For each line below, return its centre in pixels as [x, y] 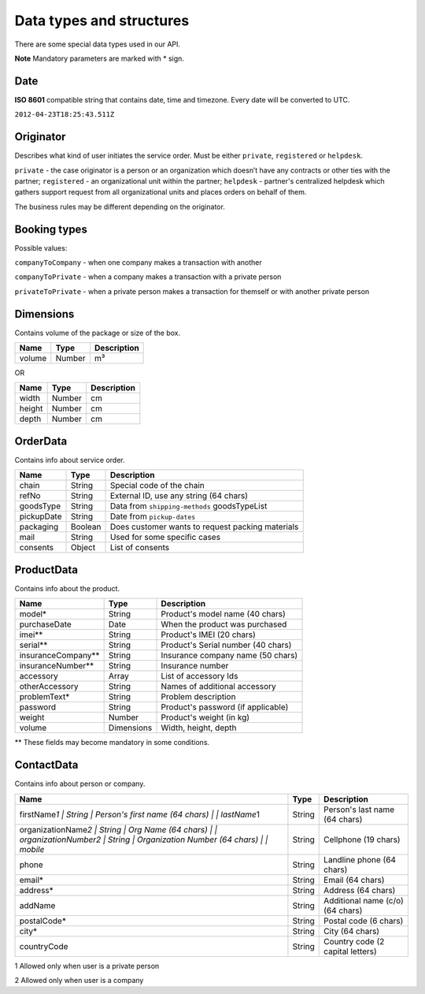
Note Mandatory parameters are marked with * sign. [100, 58]
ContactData [46, 765]
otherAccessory [49, 687]
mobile [32, 849]
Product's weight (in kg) [205, 717]
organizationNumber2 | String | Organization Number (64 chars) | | [144, 840]
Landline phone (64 [360, 859]
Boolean [86, 527]
